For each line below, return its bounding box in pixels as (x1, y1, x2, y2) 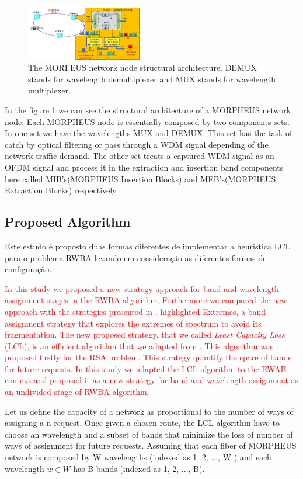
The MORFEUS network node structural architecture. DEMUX (28, 61, 257, 74)
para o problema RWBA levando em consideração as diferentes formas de (5, 251, 267, 263)
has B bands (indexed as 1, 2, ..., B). (73, 462, 205, 474)
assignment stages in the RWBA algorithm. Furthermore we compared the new (5, 294, 287, 306)
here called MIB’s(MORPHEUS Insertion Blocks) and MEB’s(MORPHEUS (5, 172, 276, 185)
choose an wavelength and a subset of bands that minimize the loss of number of (5, 428, 293, 440)
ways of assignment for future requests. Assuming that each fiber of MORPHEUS (5, 439, 297, 452)
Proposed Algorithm (5, 213, 131, 231)
